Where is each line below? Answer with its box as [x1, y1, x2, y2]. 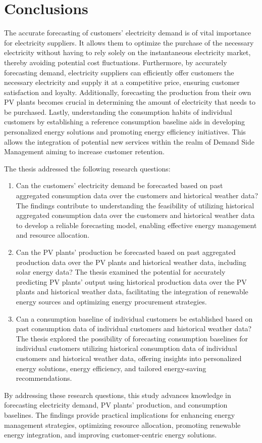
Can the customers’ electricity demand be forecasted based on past [16, 180, 223, 191]
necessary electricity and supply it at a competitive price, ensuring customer [4, 77, 240, 87]
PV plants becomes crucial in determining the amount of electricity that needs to [4, 97, 255, 107]
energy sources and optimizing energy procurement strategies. [16, 296, 207, 306]
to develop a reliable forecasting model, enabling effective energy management [16, 219, 257, 230]
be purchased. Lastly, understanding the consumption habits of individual [4, 106, 232, 117]
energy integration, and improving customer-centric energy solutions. [4, 429, 217, 440]
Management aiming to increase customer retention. [4, 146, 165, 157]
